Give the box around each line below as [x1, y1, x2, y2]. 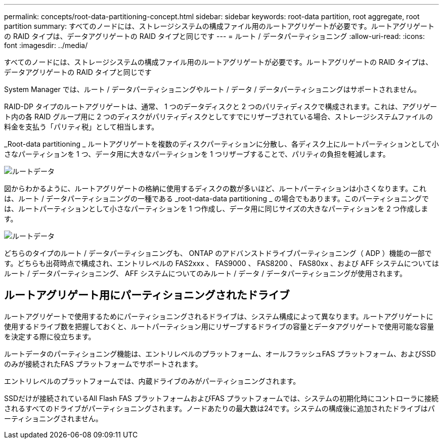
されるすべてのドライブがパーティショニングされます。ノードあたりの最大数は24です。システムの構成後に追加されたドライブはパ [4, 404, 435, 413]
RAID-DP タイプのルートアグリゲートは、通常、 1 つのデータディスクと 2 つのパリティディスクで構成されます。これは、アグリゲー [4, 102, 437, 111]
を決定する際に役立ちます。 [4, 332, 96, 341]
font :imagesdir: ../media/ [4, 41, 88, 50]
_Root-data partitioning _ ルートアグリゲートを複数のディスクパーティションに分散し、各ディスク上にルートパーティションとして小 [4, 140, 439, 148]
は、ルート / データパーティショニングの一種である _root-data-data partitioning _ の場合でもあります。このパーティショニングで [4, 194, 429, 203]
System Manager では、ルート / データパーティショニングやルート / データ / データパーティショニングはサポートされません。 [4, 85, 421, 94]
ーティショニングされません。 [4, 414, 103, 423]
